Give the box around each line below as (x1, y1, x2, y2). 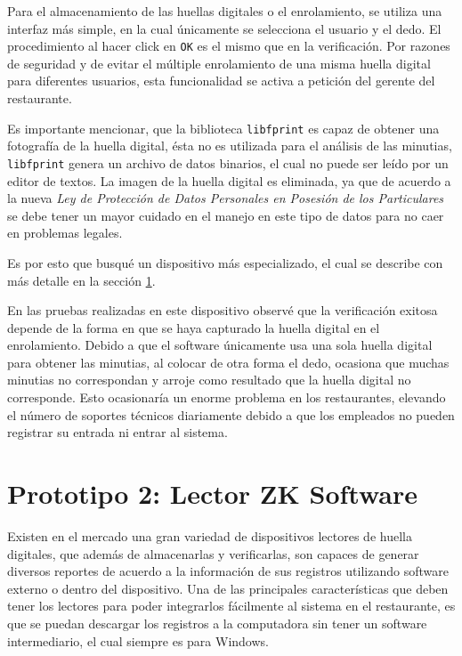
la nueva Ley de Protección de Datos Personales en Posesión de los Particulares (7, 189, 444, 207)
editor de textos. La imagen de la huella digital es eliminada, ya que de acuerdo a (7, 171, 451, 190)
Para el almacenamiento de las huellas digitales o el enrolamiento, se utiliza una (7, 2, 442, 20)
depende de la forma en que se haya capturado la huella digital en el (7, 318, 380, 336)
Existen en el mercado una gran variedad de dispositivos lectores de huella (7, 526, 412, 545)
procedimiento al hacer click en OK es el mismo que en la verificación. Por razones (7, 36, 450, 55)
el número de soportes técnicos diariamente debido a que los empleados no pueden (7, 405, 455, 424)
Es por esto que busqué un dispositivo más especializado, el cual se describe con (7, 253, 443, 271)
